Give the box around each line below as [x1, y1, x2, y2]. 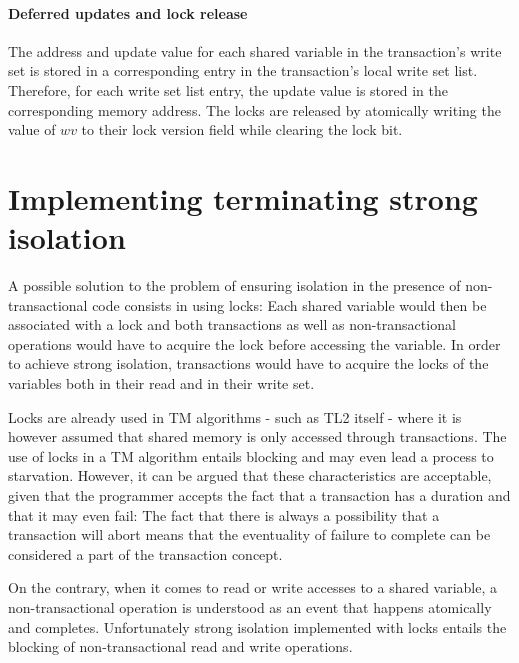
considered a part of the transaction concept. [8, 543, 283, 564]
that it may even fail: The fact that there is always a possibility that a [8, 504, 440, 525]
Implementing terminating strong [8, 177, 478, 218]
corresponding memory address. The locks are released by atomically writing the [8, 99, 501, 120]
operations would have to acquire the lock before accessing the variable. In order [8, 333, 501, 354]
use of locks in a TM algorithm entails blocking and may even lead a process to [8, 445, 494, 466]
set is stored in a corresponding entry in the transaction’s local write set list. [8, 60, 478, 81]
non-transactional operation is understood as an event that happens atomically [8, 596, 492, 617]
